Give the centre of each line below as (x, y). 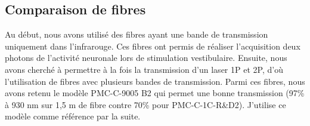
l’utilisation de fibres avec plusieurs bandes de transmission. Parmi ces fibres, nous (155, 81)
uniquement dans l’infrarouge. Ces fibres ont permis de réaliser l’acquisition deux (153, 46)
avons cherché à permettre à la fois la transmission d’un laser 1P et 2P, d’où (144, 69)
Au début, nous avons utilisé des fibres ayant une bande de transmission (137, 34)
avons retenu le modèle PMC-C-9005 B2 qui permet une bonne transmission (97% (155, 93)
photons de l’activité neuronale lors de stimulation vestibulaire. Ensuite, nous (146, 58)
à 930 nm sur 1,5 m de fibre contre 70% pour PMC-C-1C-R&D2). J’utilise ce (145, 104)
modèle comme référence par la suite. (73, 116)
